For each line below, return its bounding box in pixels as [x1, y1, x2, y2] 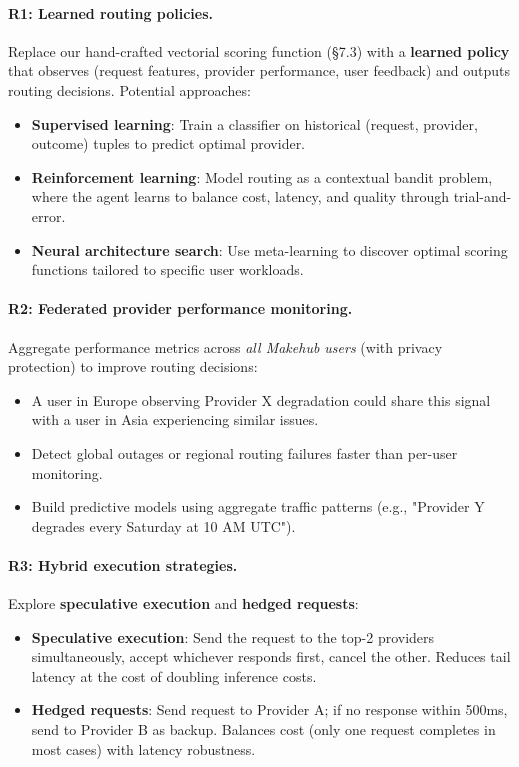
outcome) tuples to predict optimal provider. [31, 133, 306, 154]
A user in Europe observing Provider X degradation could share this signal [31, 389, 491, 410]
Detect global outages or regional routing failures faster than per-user [31, 442, 458, 463]
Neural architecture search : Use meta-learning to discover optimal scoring [31, 239, 508, 260]
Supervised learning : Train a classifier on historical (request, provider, [31, 113, 478, 134]
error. [31, 205, 66, 226]
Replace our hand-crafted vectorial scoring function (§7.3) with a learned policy [8, 40, 510, 61]
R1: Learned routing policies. [8, 2, 214, 23]
